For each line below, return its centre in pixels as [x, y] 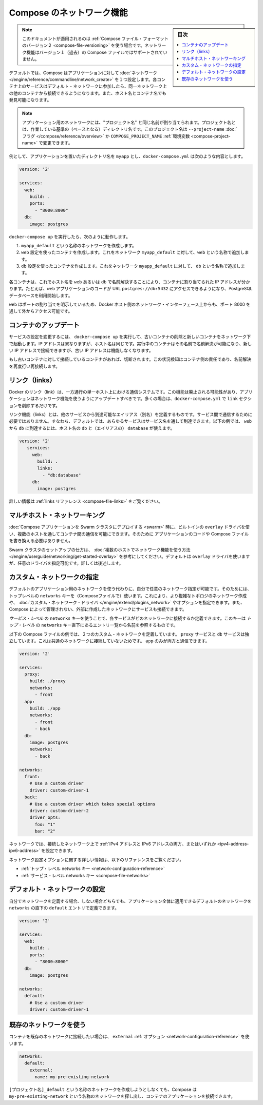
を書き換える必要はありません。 [41, 541]
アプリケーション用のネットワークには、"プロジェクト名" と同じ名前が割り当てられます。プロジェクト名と [129, 122]
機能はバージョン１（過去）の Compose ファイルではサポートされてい [97, 52]
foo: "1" [45, 824]
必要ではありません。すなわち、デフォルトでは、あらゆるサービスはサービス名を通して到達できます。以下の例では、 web [130, 421]
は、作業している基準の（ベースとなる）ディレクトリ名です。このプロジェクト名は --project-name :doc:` [130, 129]
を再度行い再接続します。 [35, 366]
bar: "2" [45, 831]
